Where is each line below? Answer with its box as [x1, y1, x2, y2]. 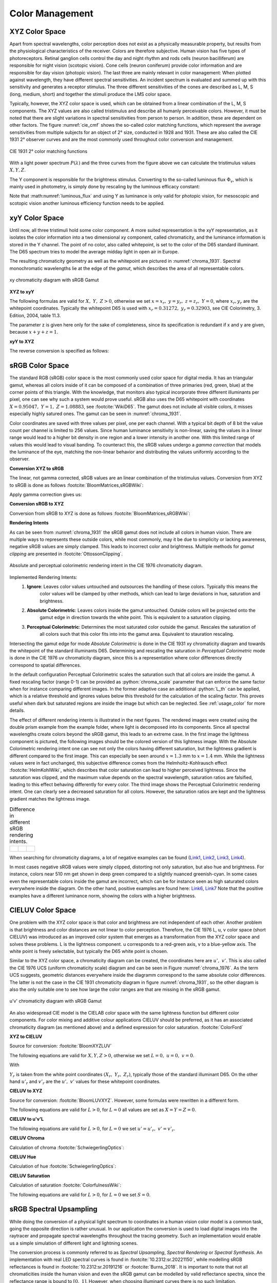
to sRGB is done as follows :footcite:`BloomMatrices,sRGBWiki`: [9, 482, 144, 488]
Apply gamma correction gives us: [9, 492, 82, 498]
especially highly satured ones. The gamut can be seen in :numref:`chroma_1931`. [9, 411, 182, 417]
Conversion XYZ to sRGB [9, 465, 64, 472]
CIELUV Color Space [9, 906, 76, 915]
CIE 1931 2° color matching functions [9, 148, 88, 154]
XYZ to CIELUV [9, 1033, 43, 1039]
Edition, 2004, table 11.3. [9, 312, 61, 318]
